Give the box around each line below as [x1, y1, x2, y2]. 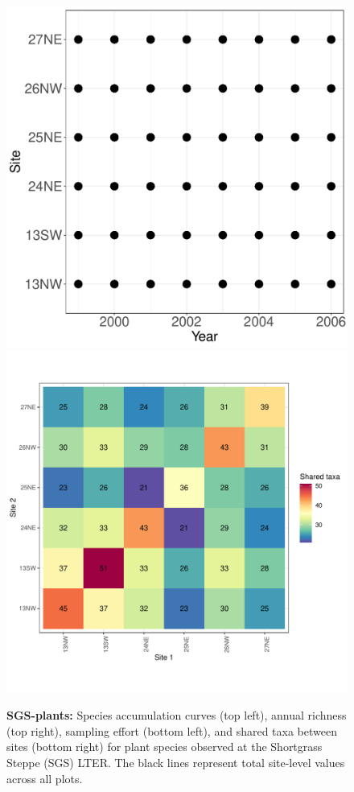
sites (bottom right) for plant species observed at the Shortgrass [6, 738, 323, 755]
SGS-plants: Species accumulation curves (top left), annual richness [6, 707, 347, 724]
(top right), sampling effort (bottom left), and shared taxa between [6, 722, 337, 739]
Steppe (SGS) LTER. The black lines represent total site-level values [6, 753, 345, 770]
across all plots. [6, 769, 83, 786]
